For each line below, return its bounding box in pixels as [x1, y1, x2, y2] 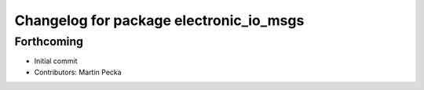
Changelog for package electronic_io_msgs [14, 12, 305, 29]
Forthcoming [14, 34, 84, 49]
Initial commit [34, 56, 78, 66]
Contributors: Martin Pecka [34, 67, 122, 77]
